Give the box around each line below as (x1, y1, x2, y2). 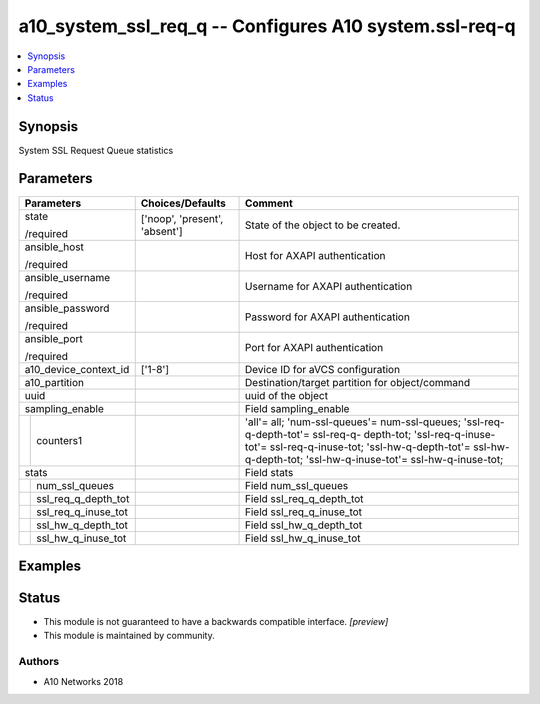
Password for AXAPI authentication (245, 310, 410, 324)
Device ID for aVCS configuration (245, 362, 400, 376)
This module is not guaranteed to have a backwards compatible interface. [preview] (43, 616, 389, 628)
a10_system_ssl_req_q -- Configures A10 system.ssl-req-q (18, 15, 516, 37)
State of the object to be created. (245, 218, 401, 232)
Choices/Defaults (140, 196, 227, 210)
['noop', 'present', (140, 211, 224, 225)
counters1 (36, 433, 83, 447)
